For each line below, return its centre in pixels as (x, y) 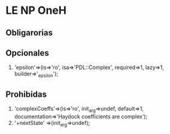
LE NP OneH (36, 11)
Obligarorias (29, 33)
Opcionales (27, 53)
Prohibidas (26, 94)
